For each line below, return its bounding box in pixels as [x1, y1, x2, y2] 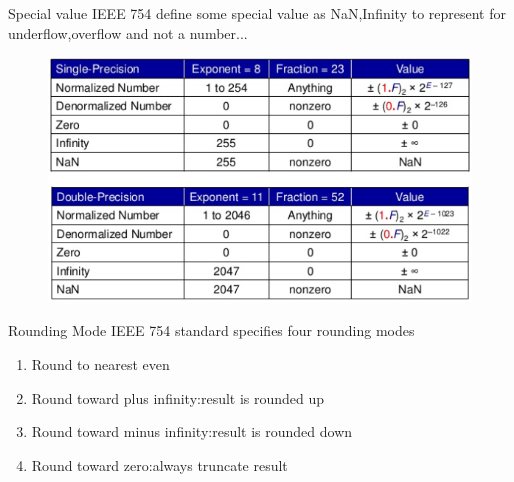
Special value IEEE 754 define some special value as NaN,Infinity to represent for [8, 3, 506, 23]
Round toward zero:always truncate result [31, 454, 288, 475]
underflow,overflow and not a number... [8, 22, 248, 43]
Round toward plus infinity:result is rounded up [31, 387, 325, 408]
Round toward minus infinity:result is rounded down [31, 421, 353, 442]
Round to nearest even [31, 353, 170, 374]
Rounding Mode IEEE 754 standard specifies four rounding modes [8, 320, 415, 341]
